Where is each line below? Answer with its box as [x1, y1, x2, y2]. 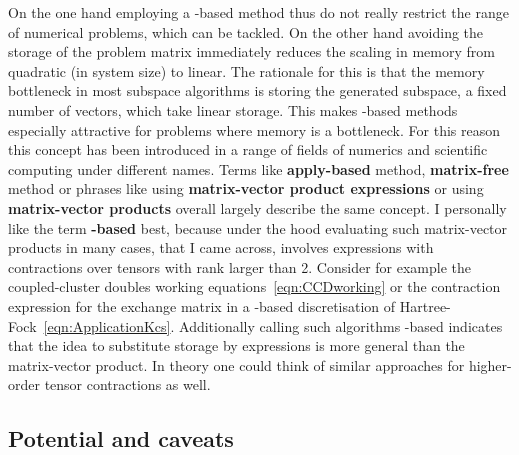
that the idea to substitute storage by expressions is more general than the [8, 335, 465, 356]
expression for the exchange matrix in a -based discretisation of [8, 295, 396, 316]
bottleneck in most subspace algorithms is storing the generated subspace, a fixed [8, 80, 507, 101]
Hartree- [399, 295, 451, 316]
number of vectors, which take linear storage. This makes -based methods [8, 99, 458, 120]
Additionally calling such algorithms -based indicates [179, 315, 503, 336]
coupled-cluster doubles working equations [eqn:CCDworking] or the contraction [8, 276, 501, 297]
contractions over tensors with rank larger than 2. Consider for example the [8, 256, 472, 277]
